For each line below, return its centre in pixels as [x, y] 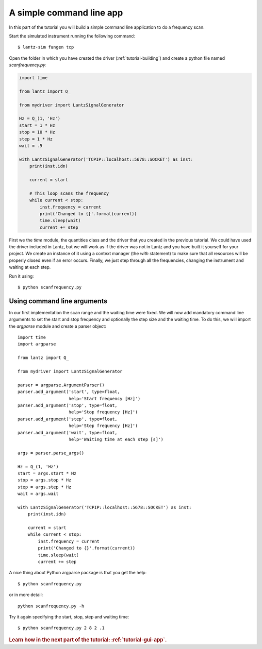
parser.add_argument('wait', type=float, [67, 433]
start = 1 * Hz [37, 125]
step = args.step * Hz [45, 487]
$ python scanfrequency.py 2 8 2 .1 [61, 628]
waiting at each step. [30, 267]
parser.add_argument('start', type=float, [69, 392]
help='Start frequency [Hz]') [105, 399]
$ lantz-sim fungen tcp [46, 47]
